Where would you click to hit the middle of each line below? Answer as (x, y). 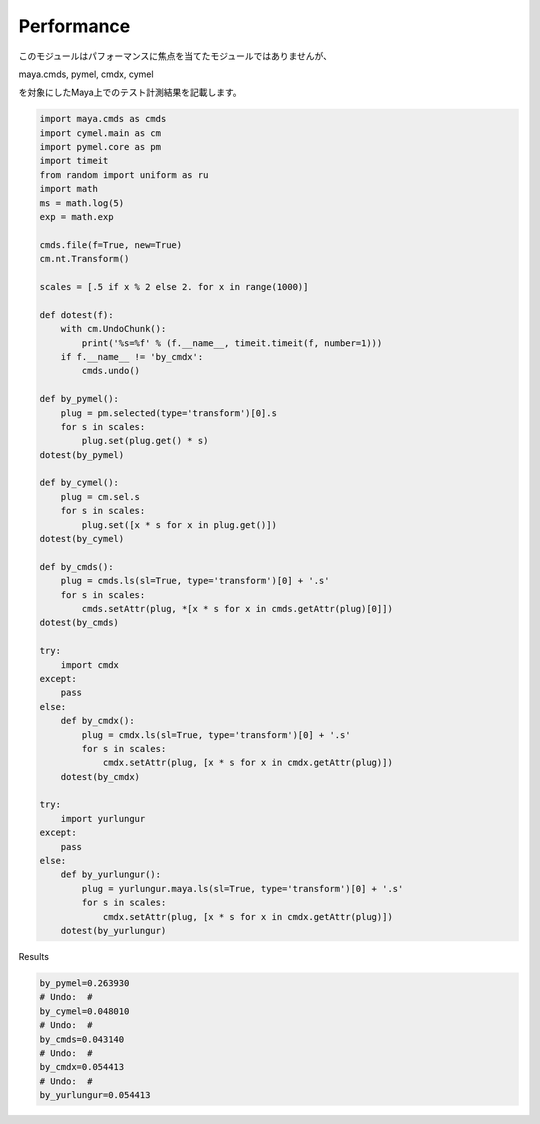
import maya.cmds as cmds (103, 119)
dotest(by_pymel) (82, 454)
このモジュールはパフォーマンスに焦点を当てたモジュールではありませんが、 (175, 56)
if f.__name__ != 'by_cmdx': (132, 356)
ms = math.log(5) (82, 203)
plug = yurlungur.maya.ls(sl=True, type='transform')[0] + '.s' (242, 888)
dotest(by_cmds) (79, 623)
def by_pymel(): (79, 399)
